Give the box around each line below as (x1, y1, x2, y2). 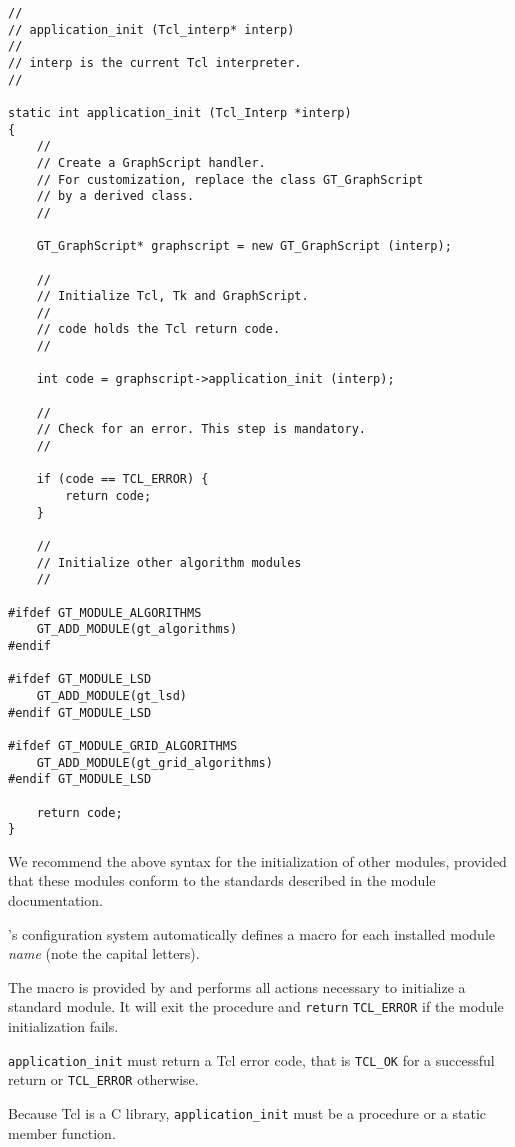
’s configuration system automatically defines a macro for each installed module (8, 923, 495, 944)
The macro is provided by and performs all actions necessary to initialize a (8, 976, 466, 997)
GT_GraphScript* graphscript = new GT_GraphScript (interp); (36, 239, 452, 254)
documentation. (8, 890, 103, 910)
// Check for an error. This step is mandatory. (36, 422, 366, 437)
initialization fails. (8, 1016, 119, 1037)
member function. (8, 1122, 116, 1143)
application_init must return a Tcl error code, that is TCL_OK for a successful (8, 1049, 495, 1070)
